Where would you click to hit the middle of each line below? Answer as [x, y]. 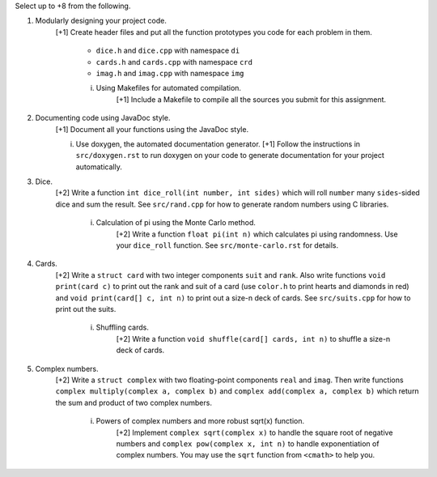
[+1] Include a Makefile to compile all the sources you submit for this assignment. [251, 99]
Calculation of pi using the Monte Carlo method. [176, 223]
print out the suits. [86, 309]
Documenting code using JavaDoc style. [103, 118]
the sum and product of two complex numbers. [134, 402]
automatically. [99, 167]
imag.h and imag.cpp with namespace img [170, 73]
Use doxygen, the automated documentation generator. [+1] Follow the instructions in [218, 144]
